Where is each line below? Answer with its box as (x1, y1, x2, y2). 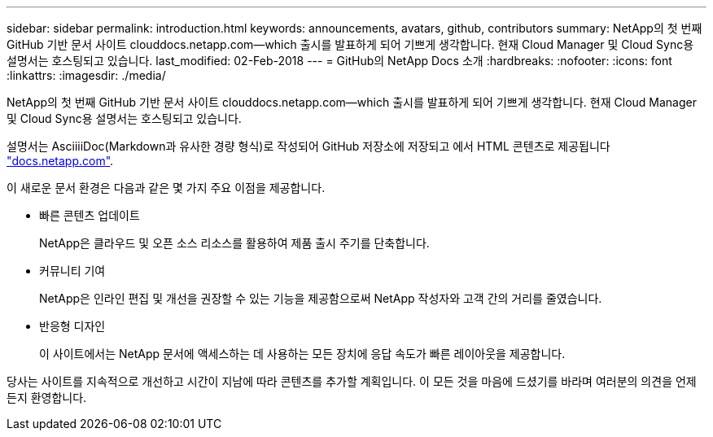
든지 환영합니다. (7, 391, 87, 404)
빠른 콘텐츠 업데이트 (39, 208, 140, 222)
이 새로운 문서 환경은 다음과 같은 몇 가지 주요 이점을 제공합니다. (7, 181, 326, 194)
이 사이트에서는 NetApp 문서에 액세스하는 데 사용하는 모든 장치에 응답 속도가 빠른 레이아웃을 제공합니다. (39, 347, 566, 361)
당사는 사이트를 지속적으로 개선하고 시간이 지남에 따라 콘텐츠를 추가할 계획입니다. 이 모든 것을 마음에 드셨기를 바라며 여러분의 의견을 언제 (7, 374, 697, 388)
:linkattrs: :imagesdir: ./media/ (7, 68, 166, 82)
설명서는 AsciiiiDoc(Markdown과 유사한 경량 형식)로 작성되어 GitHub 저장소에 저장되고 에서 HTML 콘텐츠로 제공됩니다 (7, 139, 610, 153)
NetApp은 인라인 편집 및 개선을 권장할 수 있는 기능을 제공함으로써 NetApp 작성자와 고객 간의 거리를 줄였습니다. (39, 291, 602, 305)
